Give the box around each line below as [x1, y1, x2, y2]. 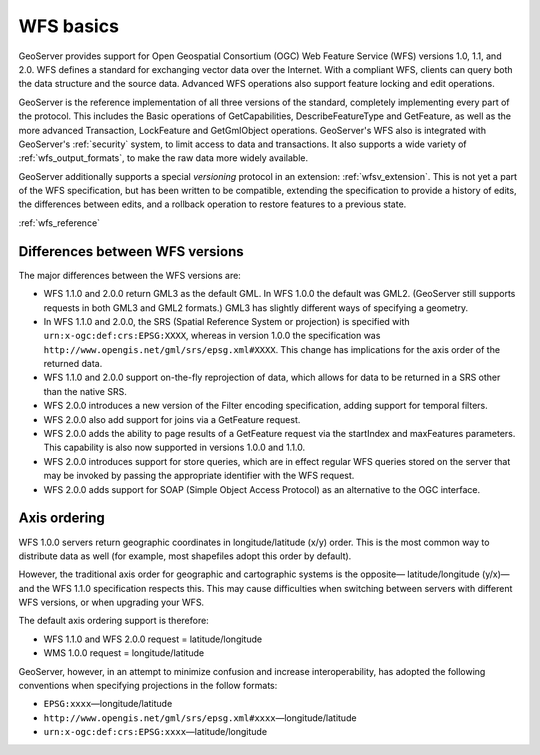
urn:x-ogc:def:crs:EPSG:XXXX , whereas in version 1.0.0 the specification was [43, 330, 381, 342]
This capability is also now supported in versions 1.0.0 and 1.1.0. [43, 441, 306, 454]
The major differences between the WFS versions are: [18, 269, 242, 281]
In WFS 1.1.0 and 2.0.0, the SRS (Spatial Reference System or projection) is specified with [43, 315, 410, 327]
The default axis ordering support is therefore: [18, 615, 209, 627]
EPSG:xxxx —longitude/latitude [43, 698, 173, 710]
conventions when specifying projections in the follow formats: [18, 680, 278, 692]
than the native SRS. [43, 385, 127, 397]
